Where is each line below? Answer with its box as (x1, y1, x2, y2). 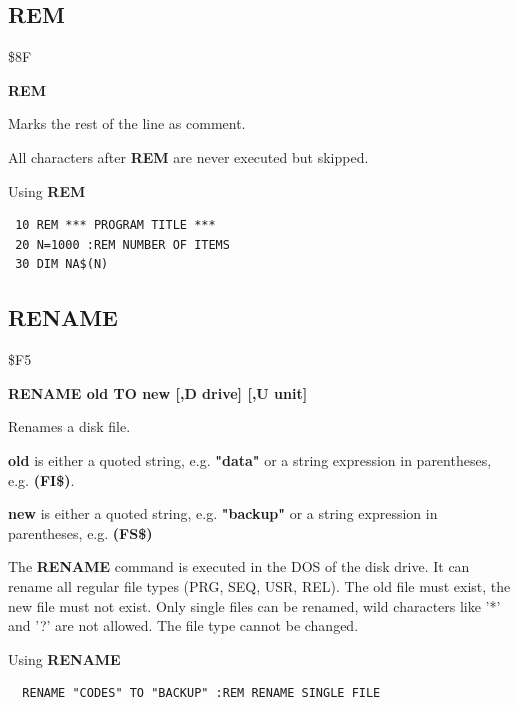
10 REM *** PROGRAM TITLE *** (15, 218, 216, 233)
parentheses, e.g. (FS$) (8, 522, 153, 543)
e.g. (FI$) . (8, 469, 75, 490)
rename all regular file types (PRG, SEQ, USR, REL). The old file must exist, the (8, 575, 511, 596)
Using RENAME (8, 648, 121, 669)
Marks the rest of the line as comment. (8, 113, 246, 134)
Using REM (8, 180, 86, 201)
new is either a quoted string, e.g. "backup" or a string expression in (8, 503, 438, 524)
